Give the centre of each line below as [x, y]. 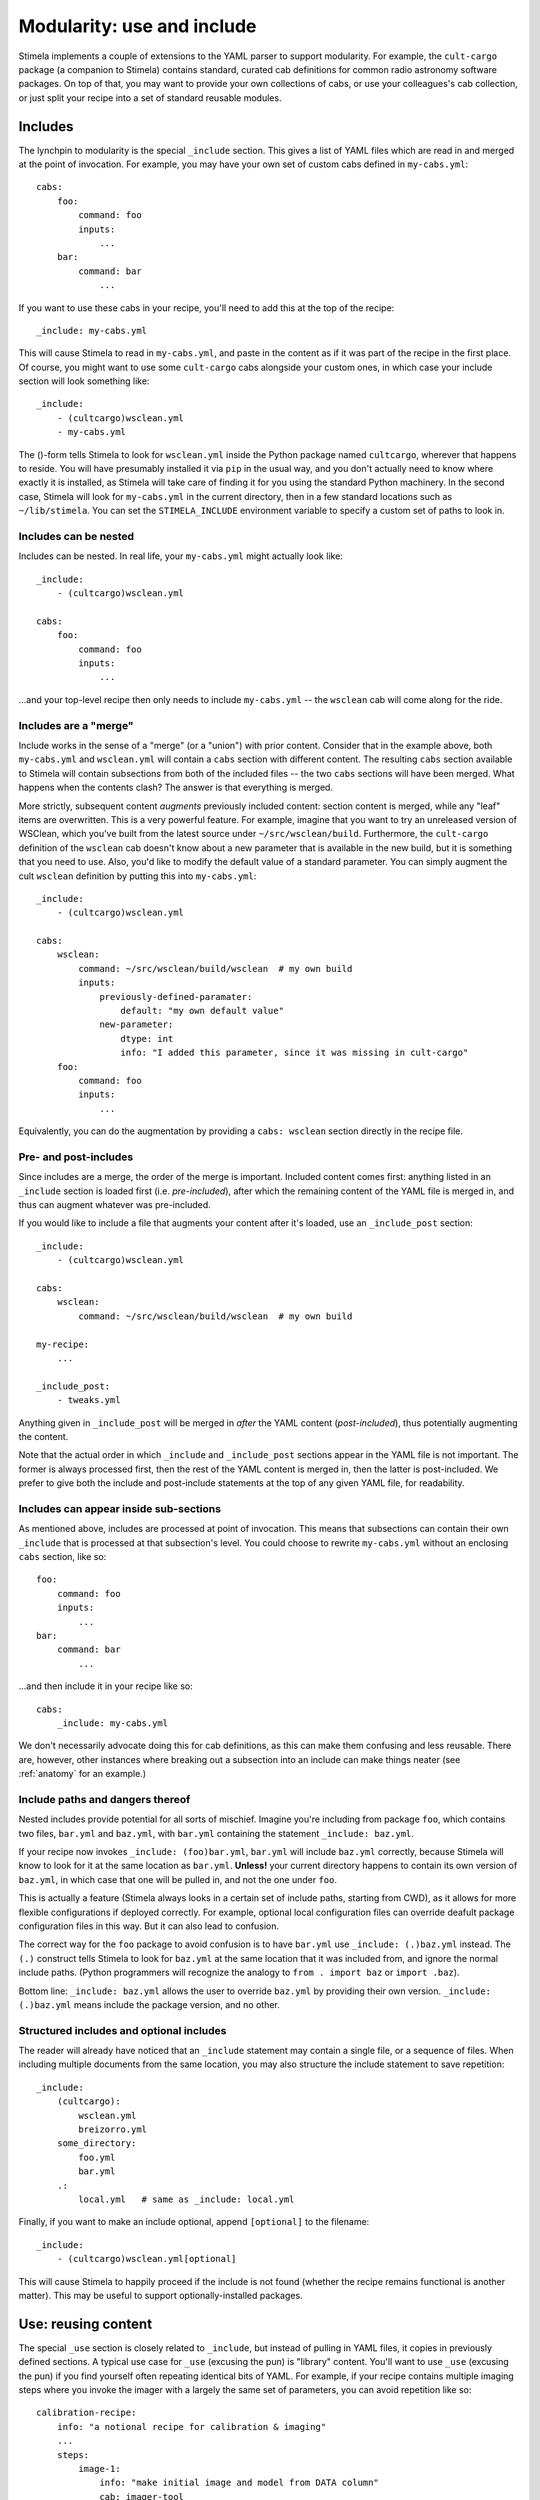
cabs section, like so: [62, 1557]
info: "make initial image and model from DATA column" [239, 2483]
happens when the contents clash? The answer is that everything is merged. [176, 787]
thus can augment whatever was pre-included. [115, 1205]
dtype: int [147, 1038]
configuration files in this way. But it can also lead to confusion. [149, 1926]
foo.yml [97, 2157]
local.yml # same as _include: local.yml [186, 2199]
